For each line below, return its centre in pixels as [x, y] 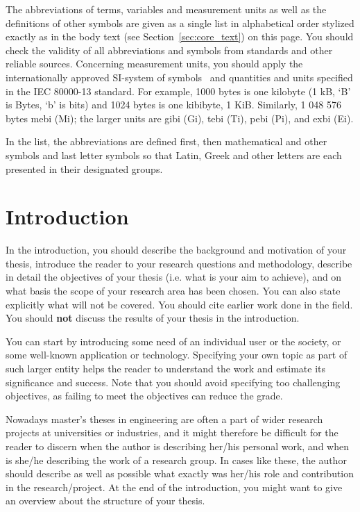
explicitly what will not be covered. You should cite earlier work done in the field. [179, 304]
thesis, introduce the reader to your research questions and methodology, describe [179, 263]
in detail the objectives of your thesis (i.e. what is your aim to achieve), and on [174, 277]
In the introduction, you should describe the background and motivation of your [176, 250]
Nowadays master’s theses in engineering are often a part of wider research [164, 419]
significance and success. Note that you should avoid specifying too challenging [173, 382]
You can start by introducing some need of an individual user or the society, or [173, 341]
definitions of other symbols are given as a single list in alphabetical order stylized [180, 23]
